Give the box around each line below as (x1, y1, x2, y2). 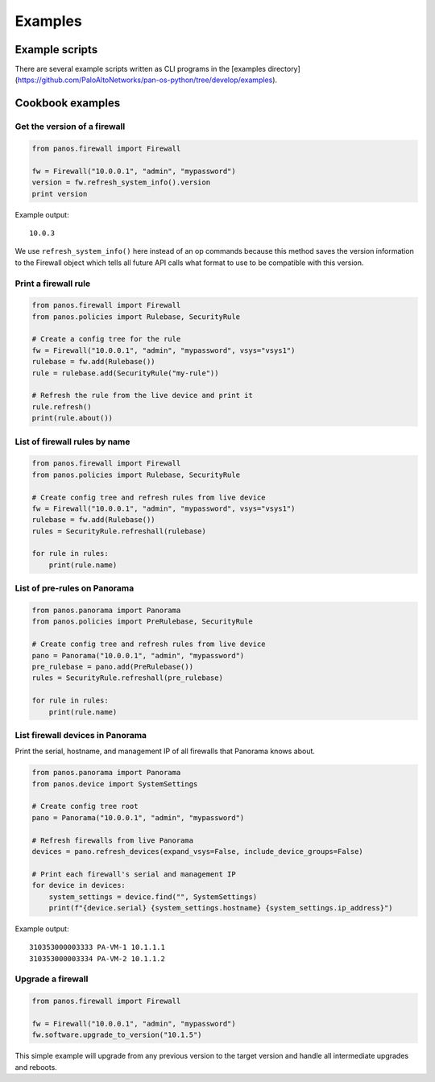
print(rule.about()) (31, 413, 113, 423)
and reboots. (14, 1062, 58, 1072)
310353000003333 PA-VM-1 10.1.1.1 (29, 943, 165, 952)
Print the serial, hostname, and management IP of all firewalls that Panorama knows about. (14, 746, 316, 757)
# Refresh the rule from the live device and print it (31, 391, 253, 400)
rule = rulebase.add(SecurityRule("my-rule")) (31, 368, 219, 378)
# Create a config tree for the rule (31, 334, 181, 344)
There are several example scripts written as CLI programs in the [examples (14, 64, 266, 74)
